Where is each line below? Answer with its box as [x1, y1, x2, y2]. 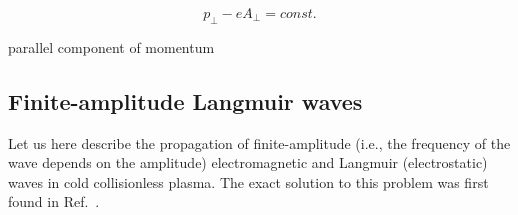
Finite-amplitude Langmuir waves [8, 85, 363, 116]
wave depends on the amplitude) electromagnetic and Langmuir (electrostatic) [8, 152, 488, 173]
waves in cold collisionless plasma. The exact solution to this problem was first [8, 171, 489, 192]
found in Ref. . [8, 191, 100, 212]
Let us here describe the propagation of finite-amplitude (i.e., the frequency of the [8, 132, 511, 153]
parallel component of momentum [8, 36, 215, 57]
